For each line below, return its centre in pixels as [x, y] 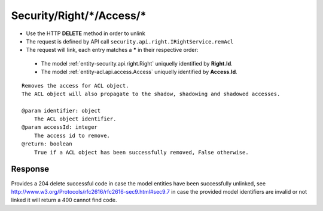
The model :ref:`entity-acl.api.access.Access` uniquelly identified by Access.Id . [139, 72]
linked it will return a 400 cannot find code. [64, 200]
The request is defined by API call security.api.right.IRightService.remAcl [130, 41]
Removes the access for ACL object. [75, 86]
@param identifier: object [61, 111]
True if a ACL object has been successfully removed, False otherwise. [141, 152]
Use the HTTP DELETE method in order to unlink [86, 33]
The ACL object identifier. [75, 119]
